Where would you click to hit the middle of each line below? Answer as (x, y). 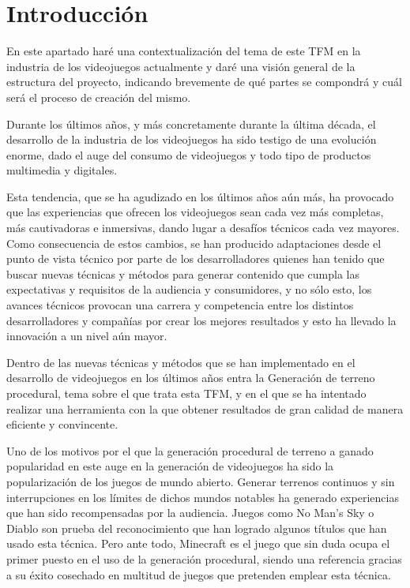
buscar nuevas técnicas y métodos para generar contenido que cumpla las (183, 273)
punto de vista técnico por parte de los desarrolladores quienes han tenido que (196, 258)
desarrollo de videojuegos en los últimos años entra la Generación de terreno (191, 378)
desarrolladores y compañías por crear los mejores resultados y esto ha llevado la (201, 320)
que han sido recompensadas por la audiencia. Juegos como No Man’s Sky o (190, 513)
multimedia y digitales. (62, 170)
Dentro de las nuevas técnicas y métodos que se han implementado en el (181, 362)
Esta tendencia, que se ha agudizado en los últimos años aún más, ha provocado (200, 196)
